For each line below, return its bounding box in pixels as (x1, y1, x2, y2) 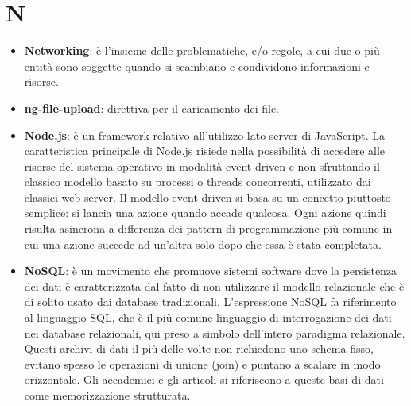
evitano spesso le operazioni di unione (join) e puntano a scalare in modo (24, 355, 381, 372)
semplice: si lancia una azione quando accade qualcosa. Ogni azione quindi (24, 204, 386, 221)
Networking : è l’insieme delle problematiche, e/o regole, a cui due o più (24, 42, 380, 59)
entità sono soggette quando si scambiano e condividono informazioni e (24, 57, 370, 74)
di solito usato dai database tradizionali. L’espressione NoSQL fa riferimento (24, 293, 397, 310)
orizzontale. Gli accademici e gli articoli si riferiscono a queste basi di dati (24, 371, 384, 388)
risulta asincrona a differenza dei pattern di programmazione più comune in (24, 220, 393, 237)
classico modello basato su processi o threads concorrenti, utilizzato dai (24, 173, 371, 190)
